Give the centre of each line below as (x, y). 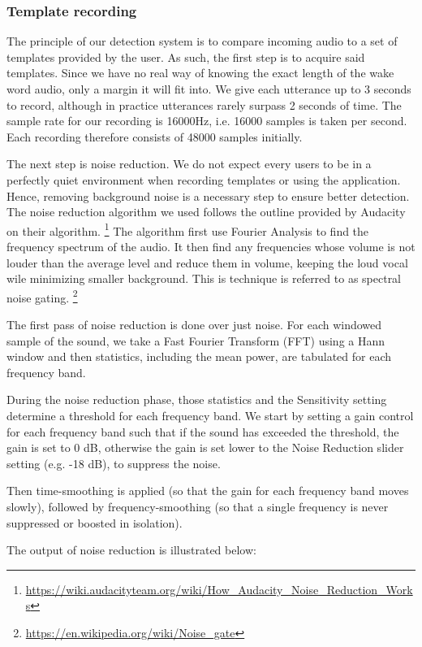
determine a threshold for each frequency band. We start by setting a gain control (210, 415)
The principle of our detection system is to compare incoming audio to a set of (202, 41)
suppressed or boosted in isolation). (95, 522)
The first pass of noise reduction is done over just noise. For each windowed (194, 325)
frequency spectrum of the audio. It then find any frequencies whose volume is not (211, 246)
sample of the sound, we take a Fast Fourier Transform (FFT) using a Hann (196, 340)
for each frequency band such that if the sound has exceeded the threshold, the (203, 431)
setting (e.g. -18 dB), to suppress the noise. (114, 463)
